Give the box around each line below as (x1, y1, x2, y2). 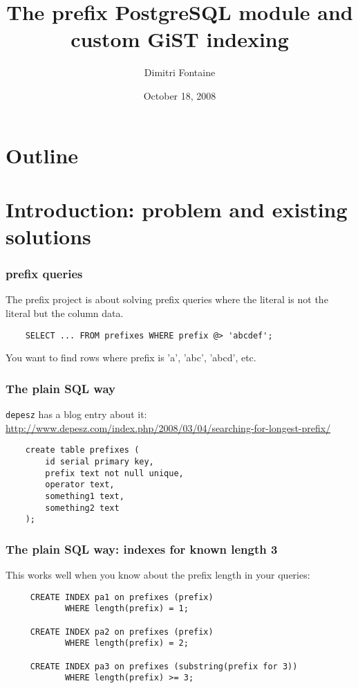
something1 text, (45, 491, 124, 501)
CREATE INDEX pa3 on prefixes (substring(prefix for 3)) (30, 661, 298, 671)
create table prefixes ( (25, 445, 140, 455)
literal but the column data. (6, 306, 124, 320)
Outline (6, 141, 79, 169)
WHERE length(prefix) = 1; (64, 604, 189, 614)
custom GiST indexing (70, 25, 289, 53)
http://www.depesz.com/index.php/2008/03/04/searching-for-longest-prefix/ (6, 420, 331, 435)
